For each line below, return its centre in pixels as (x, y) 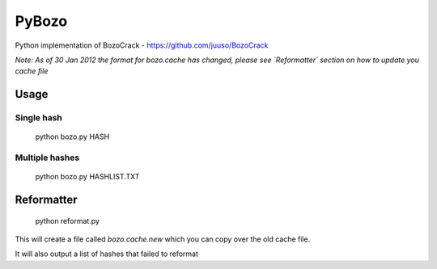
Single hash (38, 118)
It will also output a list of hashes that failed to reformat (106, 254)
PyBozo (41, 21)
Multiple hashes (47, 158)
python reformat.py (68, 221)
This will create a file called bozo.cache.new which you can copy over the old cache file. (163, 239)
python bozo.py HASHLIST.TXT (87, 177)
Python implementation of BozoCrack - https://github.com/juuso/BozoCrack (142, 45)
